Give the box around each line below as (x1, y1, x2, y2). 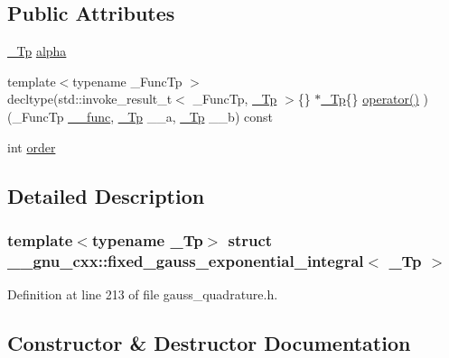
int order (7, 137, 56, 156)
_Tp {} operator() (321, 89, 419, 108)
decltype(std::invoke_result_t (7, 89, 173, 108)
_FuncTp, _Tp (192, 89, 277, 108)
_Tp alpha (7, 41, 67, 60)
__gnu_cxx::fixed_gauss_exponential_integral (7, 249, 364, 271)
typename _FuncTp (72, 71, 182, 90)
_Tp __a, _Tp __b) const (117, 106, 273, 125)
